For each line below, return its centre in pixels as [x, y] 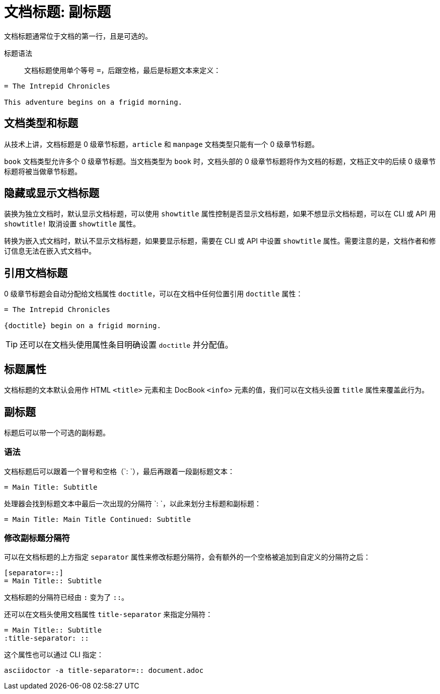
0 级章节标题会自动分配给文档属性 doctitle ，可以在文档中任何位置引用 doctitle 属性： [154, 294]
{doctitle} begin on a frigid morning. [83, 326]
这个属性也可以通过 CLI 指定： [54, 655]
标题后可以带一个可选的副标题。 [57, 432]
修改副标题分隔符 [37, 538]
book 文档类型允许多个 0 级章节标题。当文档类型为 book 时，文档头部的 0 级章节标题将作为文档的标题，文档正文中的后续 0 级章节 [220, 161]
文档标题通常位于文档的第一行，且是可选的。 [78, 36]
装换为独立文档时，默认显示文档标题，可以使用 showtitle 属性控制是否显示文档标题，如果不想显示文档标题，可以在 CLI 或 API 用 [220, 214]
